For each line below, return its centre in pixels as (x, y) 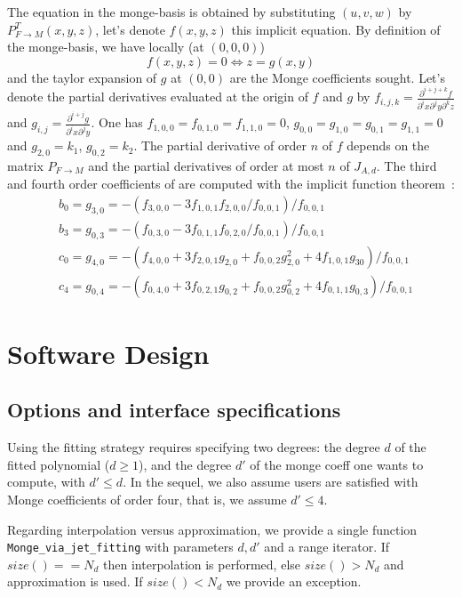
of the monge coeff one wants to (337, 464)
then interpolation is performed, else (202, 564)
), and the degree (185, 464)
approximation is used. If (75, 581)
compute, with (46, 482)
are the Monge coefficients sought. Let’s (337, 77)
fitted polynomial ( (59, 464)
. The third (406, 165)
